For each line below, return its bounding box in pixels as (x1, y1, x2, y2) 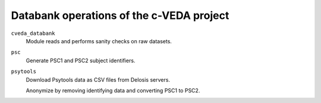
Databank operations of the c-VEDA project (11, 9, 229, 22)
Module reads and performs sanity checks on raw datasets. (26, 37, 172, 44)
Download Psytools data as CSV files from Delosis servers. (26, 76, 171, 83)
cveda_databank (11, 30, 56, 37)
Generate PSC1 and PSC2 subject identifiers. (26, 57, 136, 64)
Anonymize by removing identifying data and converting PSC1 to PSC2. (26, 86, 200, 94)
